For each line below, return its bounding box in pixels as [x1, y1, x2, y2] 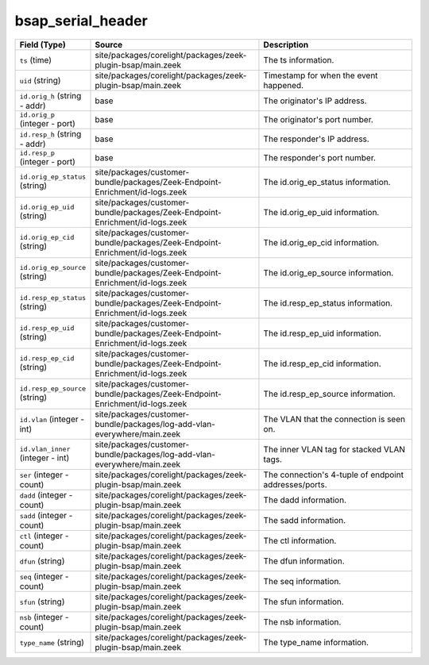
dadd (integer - [19, 489, 73, 500]
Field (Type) [19, 39, 67, 50]
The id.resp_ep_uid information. [263, 328, 381, 339]
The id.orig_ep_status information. [263, 176, 391, 187]
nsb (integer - [19, 611, 69, 622]
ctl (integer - [19, 530, 69, 541]
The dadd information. [263, 494, 347, 505]
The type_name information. [263, 636, 369, 648]
